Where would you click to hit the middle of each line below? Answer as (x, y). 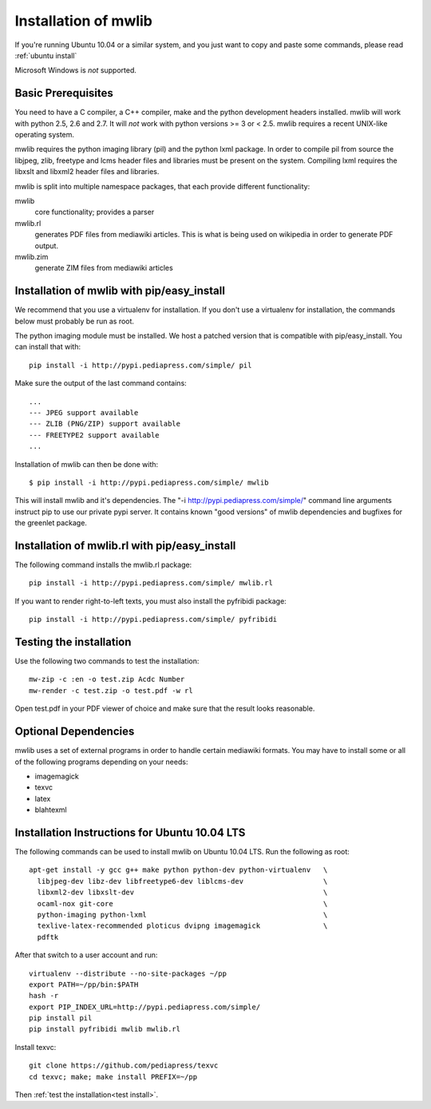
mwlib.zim (32, 256)
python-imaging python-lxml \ (182, 915)
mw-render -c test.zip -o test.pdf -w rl (111, 690)
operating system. (45, 135)
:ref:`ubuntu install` (46, 55)
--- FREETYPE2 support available (94, 435)
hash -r (44, 996)
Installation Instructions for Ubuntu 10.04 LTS (130, 832)
